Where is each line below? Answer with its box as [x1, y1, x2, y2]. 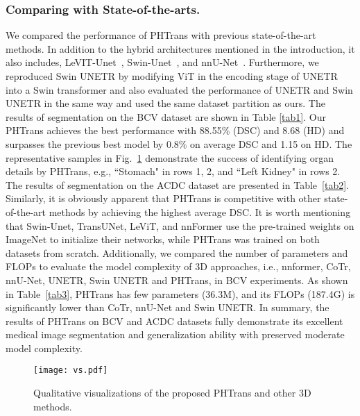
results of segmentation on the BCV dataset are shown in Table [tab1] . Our [6, 109, 326, 124]
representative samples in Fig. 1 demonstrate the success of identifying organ [6, 150, 334, 165]
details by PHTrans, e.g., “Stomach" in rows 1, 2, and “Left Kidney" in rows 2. [6, 164, 341, 178]
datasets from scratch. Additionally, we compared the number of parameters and [6, 245, 348, 260]
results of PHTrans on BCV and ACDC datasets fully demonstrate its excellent [6, 313, 343, 328]
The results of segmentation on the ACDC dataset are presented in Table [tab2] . [6, 177, 349, 192]
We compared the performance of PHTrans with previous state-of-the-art [6, 28, 316, 42]
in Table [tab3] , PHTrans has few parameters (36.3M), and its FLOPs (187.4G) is [6, 286, 355, 301]
